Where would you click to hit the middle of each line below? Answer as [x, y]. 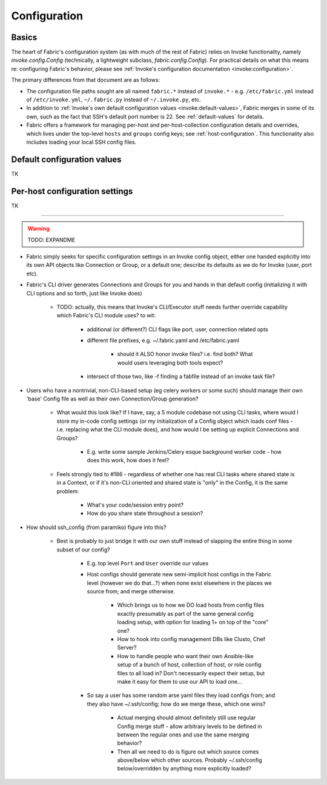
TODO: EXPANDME [51, 240]
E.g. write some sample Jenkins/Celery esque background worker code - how [184, 451]
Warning [38, 229]
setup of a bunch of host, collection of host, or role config [189, 665]
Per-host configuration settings [72, 191]
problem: [68, 491]
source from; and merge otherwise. [131, 591]
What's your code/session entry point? [135, 505]
